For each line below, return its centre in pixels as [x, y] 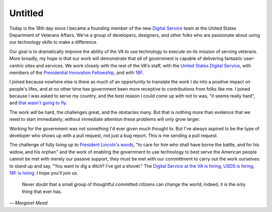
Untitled [26, 13]
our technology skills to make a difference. [53, 42]
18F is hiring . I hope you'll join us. [44, 173]
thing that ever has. [42, 191]
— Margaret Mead [28, 203]
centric [17, 65]
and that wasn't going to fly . [38, 103]
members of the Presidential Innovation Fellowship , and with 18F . [77, 73]
